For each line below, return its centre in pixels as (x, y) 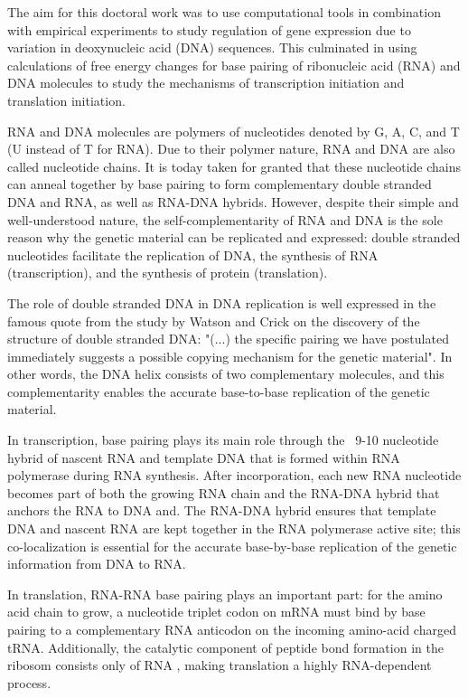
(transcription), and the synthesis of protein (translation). (168, 273)
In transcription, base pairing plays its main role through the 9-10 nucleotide (223, 440)
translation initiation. (66, 100)
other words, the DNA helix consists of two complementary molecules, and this (226, 374)
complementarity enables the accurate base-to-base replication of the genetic (219, 391)
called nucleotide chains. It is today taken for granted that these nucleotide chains (234, 166)
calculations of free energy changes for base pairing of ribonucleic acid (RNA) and (234, 65)
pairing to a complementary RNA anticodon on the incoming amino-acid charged (232, 629)
